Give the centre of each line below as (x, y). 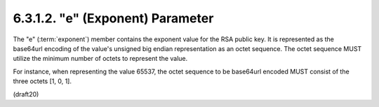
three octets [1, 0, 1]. (42, 81)
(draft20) (26, 94)
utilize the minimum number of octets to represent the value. (100, 59)
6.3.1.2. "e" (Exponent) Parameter (113, 18)
